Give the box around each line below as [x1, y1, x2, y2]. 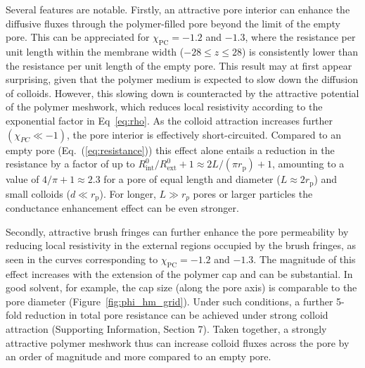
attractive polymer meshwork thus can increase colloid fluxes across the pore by [6, 335, 350, 350]
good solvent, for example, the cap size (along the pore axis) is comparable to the [6, 280, 357, 295]
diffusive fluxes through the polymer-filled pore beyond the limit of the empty [6, 15, 340, 30]
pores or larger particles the [193, 186, 313, 201]
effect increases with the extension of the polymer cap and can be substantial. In [6, 266, 353, 281]
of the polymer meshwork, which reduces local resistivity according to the [6, 99, 323, 114]
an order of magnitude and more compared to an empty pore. [6, 349, 271, 364]
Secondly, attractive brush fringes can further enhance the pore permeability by [6, 224, 349, 239]
